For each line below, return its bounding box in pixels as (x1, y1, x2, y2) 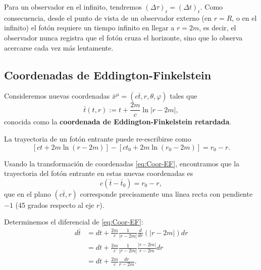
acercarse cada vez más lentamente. (4, 42, 114, 53)
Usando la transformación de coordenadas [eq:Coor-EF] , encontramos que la (4, 158, 240, 168)
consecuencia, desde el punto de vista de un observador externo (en (4, 12, 212, 23)
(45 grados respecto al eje (15, 199, 94, 210)
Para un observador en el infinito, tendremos (4, 2, 142, 12)
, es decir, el (199, 22, 236, 33)
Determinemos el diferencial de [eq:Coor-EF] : (4, 216, 143, 227)
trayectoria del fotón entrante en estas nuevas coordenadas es (4, 168, 193, 178)
